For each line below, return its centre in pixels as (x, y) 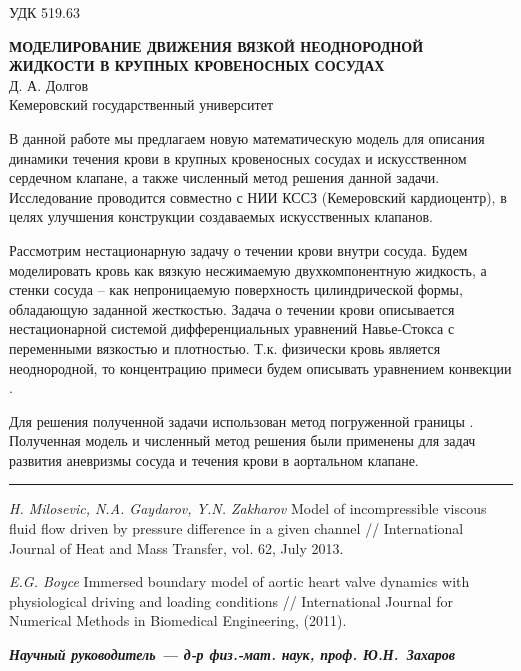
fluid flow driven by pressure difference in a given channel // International (236, 528)
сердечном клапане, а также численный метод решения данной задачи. (224, 177)
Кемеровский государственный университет (141, 104)
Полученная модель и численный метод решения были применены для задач (242, 440)
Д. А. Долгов (49, 84)
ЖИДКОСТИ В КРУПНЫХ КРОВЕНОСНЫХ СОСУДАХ (197, 65)
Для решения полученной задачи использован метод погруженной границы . (241, 420)
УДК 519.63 (44, 12)
